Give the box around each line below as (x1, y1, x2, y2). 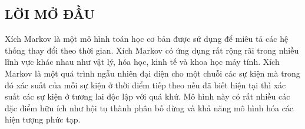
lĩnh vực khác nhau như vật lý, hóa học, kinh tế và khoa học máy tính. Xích (5, 55, 280, 68)
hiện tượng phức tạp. (5, 113, 81, 125)
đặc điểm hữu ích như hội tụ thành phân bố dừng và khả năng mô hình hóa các (5, 101, 294, 114)
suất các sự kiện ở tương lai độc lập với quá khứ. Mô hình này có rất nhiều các (5, 90, 290, 102)
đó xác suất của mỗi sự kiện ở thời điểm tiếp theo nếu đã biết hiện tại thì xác (5, 78, 286, 91)
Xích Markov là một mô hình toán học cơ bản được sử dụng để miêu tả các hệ (5, 32, 289, 45)
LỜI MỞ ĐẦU (5, 5, 95, 23)
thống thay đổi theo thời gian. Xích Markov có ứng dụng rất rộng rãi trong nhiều (5, 44, 299, 56)
